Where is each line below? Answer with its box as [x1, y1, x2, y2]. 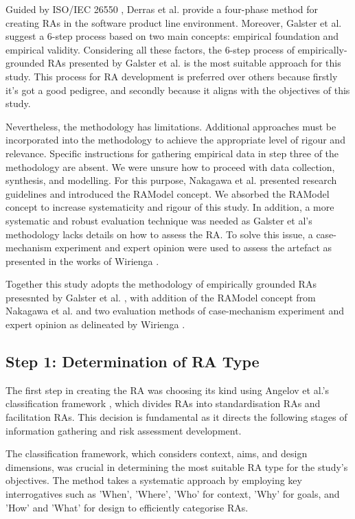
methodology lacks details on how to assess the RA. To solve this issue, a [5, 227, 313, 241]
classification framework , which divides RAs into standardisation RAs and [5, 396, 321, 411]
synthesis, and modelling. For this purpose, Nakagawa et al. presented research [5, 173, 337, 187]
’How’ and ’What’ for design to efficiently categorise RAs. [5, 500, 249, 514]
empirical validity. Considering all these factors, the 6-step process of [5, 42, 295, 56]
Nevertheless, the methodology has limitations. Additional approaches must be [5, 119, 336, 133]
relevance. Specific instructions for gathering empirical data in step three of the [5, 146, 339, 160]
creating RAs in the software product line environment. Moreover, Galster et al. [5, 15, 342, 30]
